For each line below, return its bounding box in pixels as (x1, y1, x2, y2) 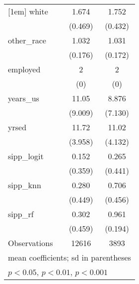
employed (8, 63, 41, 75)
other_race (8, 34, 46, 46)
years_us (8, 92, 39, 104)
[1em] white (8, 5, 48, 17)
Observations (8, 237, 53, 249)
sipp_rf (8, 208, 34, 220)
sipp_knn (8, 179, 41, 191)
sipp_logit (8, 150, 44, 162)
